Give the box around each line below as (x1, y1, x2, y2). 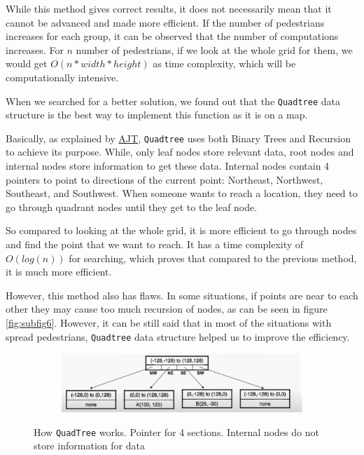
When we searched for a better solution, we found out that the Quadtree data (6, 93, 340, 108)
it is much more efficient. (6, 264, 112, 279)
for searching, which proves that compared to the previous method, (69, 250, 357, 265)
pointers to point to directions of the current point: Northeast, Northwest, (6, 172, 323, 186)
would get (6, 56, 48, 71)
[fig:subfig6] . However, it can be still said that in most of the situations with (6, 315, 332, 330)
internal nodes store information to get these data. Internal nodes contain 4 (6, 158, 330, 173)
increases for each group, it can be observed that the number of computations (6, 29, 339, 43)
